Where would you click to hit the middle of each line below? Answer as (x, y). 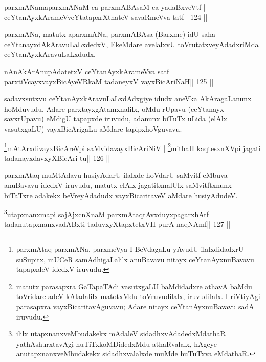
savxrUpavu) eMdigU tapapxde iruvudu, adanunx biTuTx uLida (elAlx (116, 119)
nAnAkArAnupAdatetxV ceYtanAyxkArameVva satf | (89, 71)
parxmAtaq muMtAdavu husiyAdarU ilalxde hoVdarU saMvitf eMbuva (116, 175)
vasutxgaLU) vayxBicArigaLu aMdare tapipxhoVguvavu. (93, 128)
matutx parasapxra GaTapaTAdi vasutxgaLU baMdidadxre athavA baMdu (134, 286)
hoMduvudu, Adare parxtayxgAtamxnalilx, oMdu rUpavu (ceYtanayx (114, 108)
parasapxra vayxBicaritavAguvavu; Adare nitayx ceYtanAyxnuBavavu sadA (135, 306)
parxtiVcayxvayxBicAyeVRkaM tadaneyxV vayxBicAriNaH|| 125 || (109, 81)
